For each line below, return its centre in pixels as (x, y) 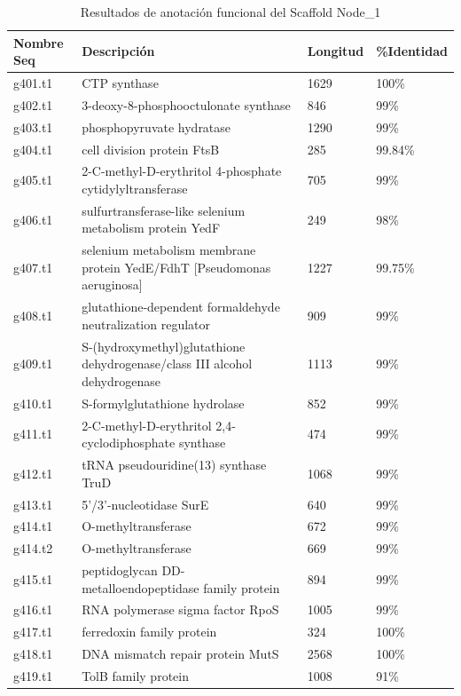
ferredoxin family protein (149, 632)
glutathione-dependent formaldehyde (181, 307)
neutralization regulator (146, 324)
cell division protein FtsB (151, 149)
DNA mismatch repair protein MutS (180, 654)
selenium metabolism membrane (169, 250)
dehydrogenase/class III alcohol (167, 364)
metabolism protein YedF (151, 228)
